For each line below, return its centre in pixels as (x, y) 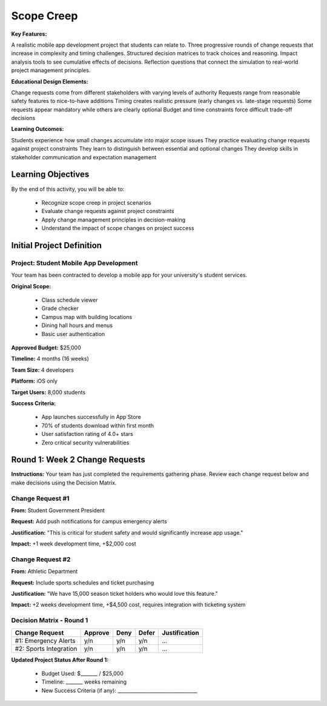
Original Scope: (31, 286)
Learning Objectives (50, 175)
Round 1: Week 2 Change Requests (78, 460)
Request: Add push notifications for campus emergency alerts (89, 521)
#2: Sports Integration (46, 648)
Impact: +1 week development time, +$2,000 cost (74, 544)
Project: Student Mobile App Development (74, 263)
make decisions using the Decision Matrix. (64, 483)
